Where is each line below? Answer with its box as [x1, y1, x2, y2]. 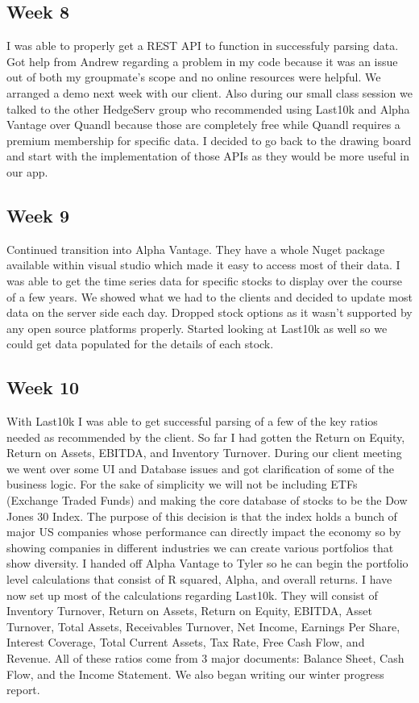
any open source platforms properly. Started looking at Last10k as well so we [6, 319, 388, 336]
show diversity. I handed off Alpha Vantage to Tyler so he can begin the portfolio [6, 555, 409, 572]
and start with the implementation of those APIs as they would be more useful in [6, 148, 409, 164]
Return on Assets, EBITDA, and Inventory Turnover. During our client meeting [6, 444, 402, 461]
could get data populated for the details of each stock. [6, 335, 274, 352]
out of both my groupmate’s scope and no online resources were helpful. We [6, 69, 381, 85]
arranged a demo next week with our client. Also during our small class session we [6, 84, 413, 101]
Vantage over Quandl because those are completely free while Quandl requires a [6, 116, 400, 133]
